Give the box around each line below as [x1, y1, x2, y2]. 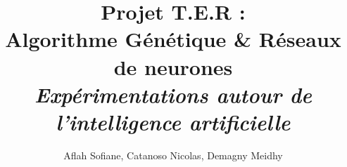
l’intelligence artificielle [56, 107, 291, 136]
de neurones [113, 52, 233, 81]
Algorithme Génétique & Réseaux [5, 25, 341, 53]
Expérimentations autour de [34, 79, 313, 109]
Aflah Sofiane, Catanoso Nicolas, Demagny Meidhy [63, 147, 283, 162]
